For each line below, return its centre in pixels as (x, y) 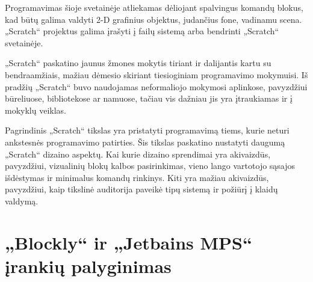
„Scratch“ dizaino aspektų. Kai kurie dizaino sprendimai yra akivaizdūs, (138, 154)
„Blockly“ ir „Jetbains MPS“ (129, 242)
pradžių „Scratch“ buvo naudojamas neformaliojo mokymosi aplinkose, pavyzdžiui (156, 86)
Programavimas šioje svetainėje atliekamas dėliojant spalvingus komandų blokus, (154, 7)
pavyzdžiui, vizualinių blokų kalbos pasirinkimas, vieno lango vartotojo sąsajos (150, 166)
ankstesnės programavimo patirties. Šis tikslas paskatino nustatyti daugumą (145, 142)
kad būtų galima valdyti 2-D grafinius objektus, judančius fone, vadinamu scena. (153, 19)
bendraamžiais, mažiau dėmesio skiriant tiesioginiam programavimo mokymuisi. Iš (156, 74)
